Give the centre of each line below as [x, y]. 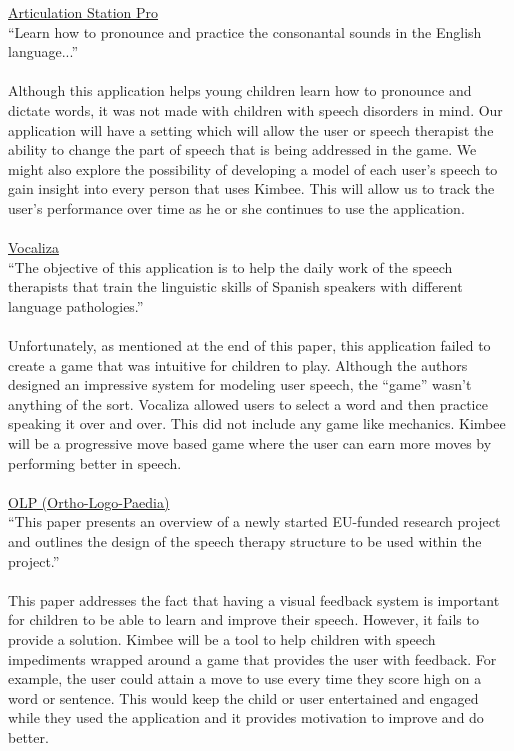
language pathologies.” [76, 305]
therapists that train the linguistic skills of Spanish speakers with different [235, 286]
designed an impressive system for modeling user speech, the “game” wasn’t [240, 384]
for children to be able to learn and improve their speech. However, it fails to [243, 619]
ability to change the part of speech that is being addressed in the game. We [242, 149]
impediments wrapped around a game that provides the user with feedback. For [252, 658]
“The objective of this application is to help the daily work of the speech [230, 266]
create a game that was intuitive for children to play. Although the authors [238, 364]
